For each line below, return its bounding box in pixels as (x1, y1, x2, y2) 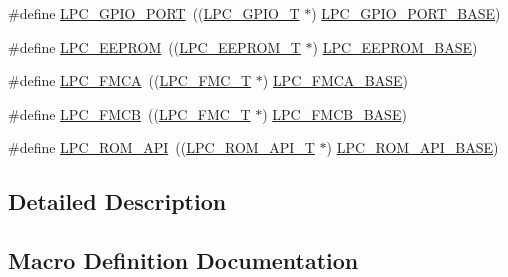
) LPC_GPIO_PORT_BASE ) (311, 3, 501, 23)
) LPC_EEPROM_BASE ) (312, 36, 478, 57)
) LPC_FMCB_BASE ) (262, 103, 407, 124)
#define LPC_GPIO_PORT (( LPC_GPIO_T (8, 3, 300, 23)
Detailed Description (8, 186, 227, 217)
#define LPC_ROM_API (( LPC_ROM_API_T (8, 137, 315, 158)
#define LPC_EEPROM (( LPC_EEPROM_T (8, 36, 301, 57)
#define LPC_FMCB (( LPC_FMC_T (8, 103, 251, 124)
